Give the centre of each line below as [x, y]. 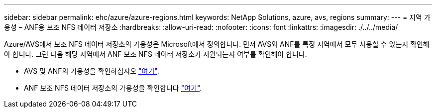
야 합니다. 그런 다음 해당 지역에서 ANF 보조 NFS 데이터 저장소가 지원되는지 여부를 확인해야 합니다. [156, 54]
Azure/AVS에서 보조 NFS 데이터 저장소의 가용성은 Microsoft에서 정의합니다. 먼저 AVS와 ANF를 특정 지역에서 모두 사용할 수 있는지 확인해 [217, 44]
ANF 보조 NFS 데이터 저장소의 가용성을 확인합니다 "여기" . [113, 88]
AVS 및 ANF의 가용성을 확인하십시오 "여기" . [92, 71]
